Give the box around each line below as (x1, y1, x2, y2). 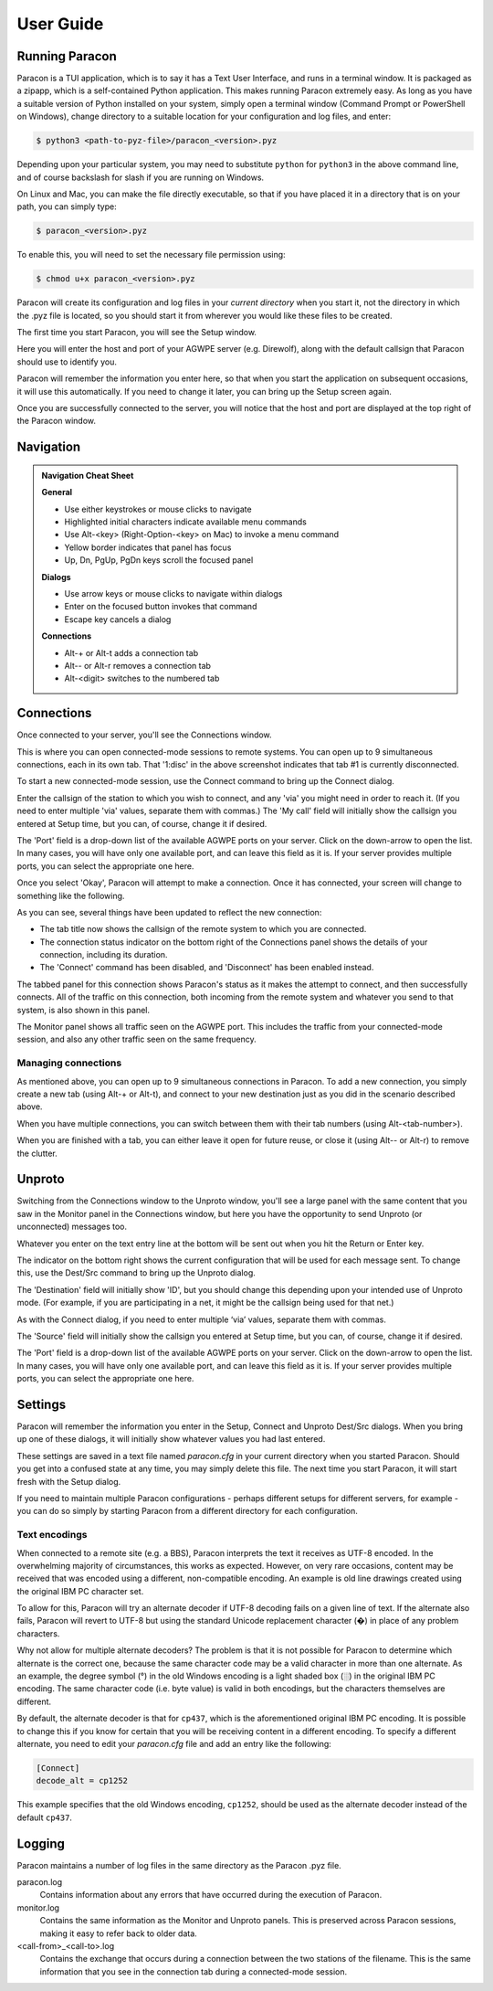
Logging (16, 1836, 66, 1851)
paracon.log (16, 1877, 63, 1888)
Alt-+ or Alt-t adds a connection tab (64, 647, 199, 658)
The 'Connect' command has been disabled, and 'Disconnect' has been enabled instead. (39, 962, 374, 973)
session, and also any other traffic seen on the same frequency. (16, 1033, 257, 1045)
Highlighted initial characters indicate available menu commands (64, 516, 308, 527)
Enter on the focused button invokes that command (64, 601, 257, 612)
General (41, 487, 73, 498)
